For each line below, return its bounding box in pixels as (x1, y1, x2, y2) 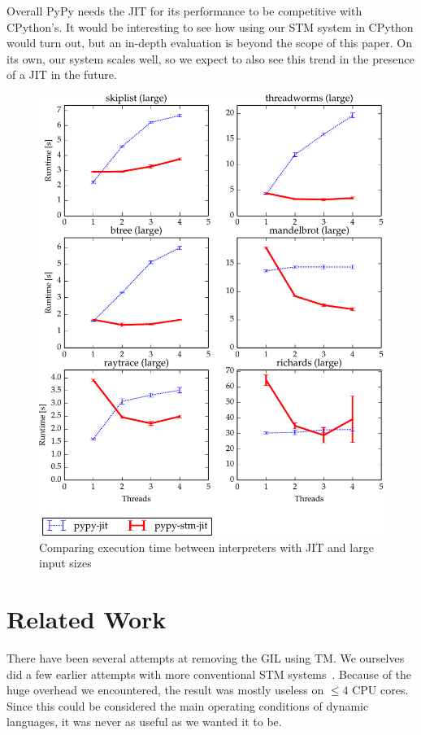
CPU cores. (352, 681, 409, 698)
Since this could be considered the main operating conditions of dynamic (7, 697, 369, 714)
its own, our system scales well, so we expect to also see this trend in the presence (7, 50, 414, 67)
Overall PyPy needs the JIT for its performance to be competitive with (7, 2, 362, 19)
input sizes (39, 554, 92, 571)
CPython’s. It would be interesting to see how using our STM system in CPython (7, 18, 414, 35)
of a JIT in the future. (7, 66, 117, 83)
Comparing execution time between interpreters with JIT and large (39, 538, 374, 555)
